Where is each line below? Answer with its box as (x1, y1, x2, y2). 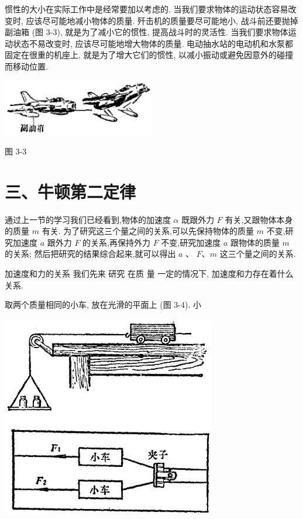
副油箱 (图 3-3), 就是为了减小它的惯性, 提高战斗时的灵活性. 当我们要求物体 (5, 26, 288, 38)
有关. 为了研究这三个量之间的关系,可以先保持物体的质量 (42, 225, 254, 237)
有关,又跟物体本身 (225, 213, 293, 225)
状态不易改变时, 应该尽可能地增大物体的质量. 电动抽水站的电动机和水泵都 (12, 37, 294, 49)
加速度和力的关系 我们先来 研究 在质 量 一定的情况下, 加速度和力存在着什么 (5, 267, 294, 279)
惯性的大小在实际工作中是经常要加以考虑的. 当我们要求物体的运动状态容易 (5, 3, 288, 15)
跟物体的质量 (230, 236, 280, 248)
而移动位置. (5, 60, 48, 72)
